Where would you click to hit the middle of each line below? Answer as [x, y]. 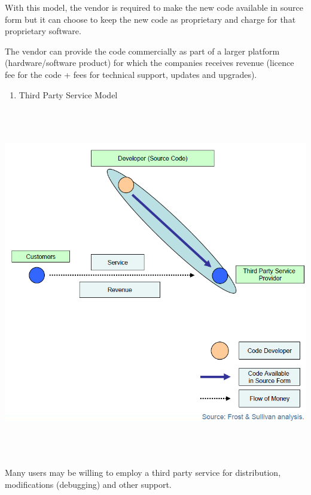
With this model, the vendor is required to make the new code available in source [154, 7]
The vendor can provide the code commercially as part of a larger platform [142, 51]
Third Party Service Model [68, 94]
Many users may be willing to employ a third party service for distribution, [143, 473]
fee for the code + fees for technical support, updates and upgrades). [131, 74]
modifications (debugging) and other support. [88, 484]
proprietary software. [43, 31]
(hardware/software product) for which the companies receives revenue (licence [150, 63]
